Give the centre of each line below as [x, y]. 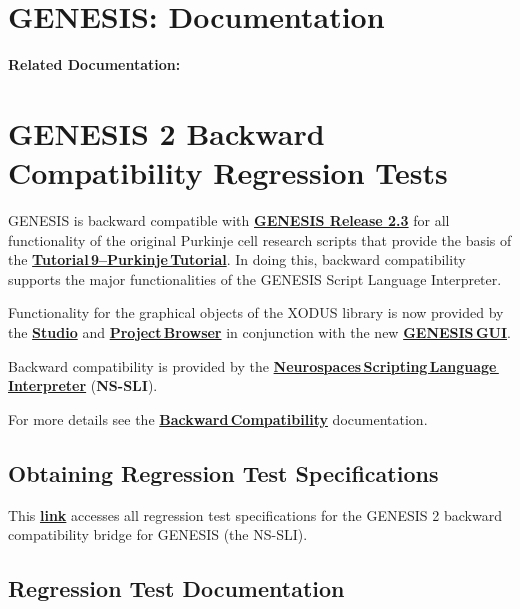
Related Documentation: [94, 64]
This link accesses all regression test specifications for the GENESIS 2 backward [255, 514]
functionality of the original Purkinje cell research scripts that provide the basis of [260, 239]
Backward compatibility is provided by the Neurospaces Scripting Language [252, 365]
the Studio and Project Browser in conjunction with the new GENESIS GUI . [259, 332]
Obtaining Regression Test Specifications [223, 472]
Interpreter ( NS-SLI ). [83, 385]
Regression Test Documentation [176, 588]
